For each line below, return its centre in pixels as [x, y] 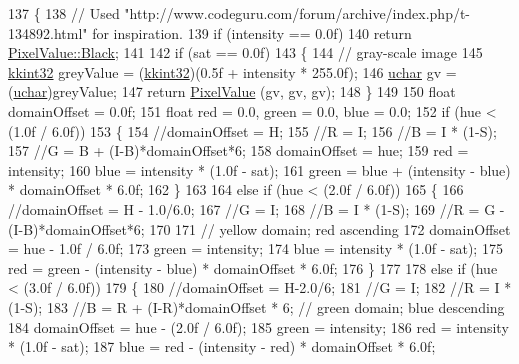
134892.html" [48, 32]
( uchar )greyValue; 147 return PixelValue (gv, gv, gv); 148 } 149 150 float [232, 91]
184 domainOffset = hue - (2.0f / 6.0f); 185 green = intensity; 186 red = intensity [258, 326]
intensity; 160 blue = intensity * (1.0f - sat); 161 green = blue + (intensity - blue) [259, 169]
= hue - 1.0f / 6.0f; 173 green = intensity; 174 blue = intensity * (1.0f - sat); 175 [255, 248]
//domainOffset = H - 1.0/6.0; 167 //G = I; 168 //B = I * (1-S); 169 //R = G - [256, 208]
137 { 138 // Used [64, 13]
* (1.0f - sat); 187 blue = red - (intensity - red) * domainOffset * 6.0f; [222, 346]
